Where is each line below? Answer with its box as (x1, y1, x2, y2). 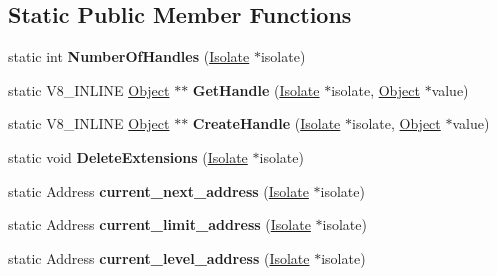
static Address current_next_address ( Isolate (8, 180, 309, 201)
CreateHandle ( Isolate (192, 113, 341, 134)
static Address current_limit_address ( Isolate (8, 214, 311, 235)
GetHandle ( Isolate (192, 79, 320, 100)
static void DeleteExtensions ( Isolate (8, 146, 248, 167)
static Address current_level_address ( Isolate (8, 247, 310, 268)
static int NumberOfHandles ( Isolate (8, 46, 250, 67)
